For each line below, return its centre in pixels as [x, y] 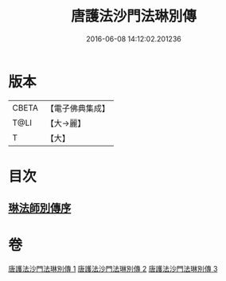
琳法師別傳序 [40, 208]
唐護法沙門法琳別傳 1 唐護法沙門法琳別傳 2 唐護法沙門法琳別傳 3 [113, 269]
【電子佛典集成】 [78, 108]
